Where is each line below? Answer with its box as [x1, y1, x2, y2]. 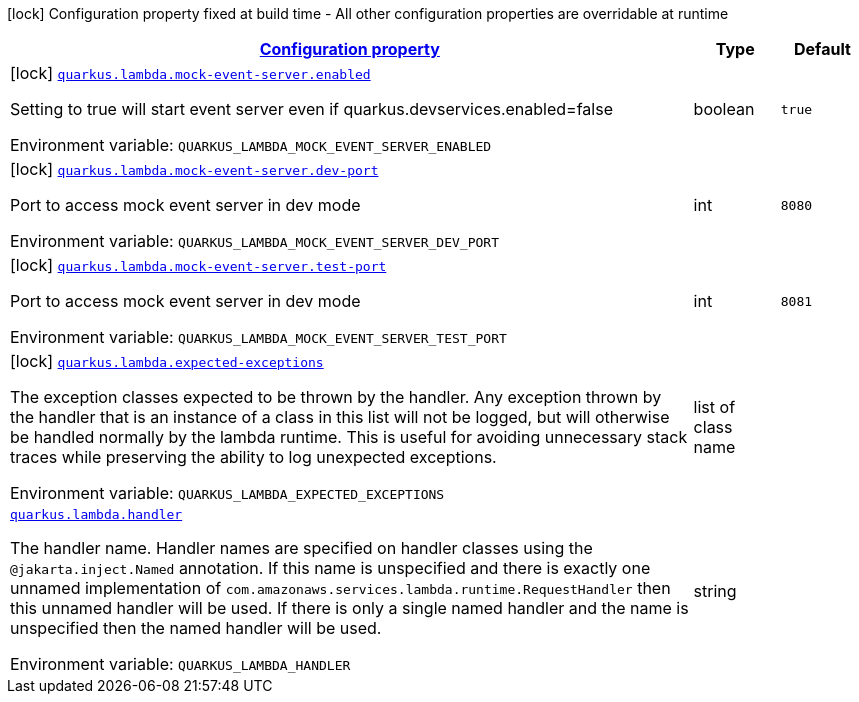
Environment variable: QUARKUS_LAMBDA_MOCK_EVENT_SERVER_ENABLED [10, 135, 492, 155]
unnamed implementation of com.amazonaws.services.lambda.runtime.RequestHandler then [10, 578, 671, 598]
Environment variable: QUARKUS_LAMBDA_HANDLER [10, 654, 351, 674]
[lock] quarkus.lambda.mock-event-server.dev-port [10, 159, 379, 179]
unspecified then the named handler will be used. [10, 618, 382, 638]
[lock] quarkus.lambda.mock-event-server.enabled [10, 63, 371, 83]
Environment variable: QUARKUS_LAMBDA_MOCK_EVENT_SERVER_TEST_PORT [10, 327, 507, 347]
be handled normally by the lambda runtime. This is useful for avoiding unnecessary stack [10, 427, 688, 447]
